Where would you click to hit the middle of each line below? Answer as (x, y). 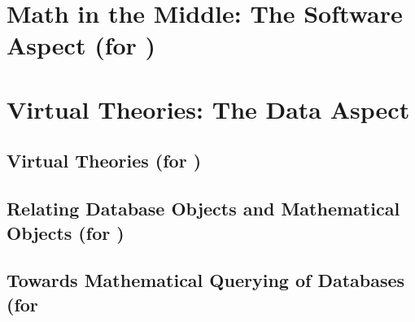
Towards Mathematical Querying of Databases (206, 280)
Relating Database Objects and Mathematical (203, 209)
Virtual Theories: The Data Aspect (208, 109)
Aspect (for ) (81, 45)
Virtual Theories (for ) (104, 161)
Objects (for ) (66, 232)
